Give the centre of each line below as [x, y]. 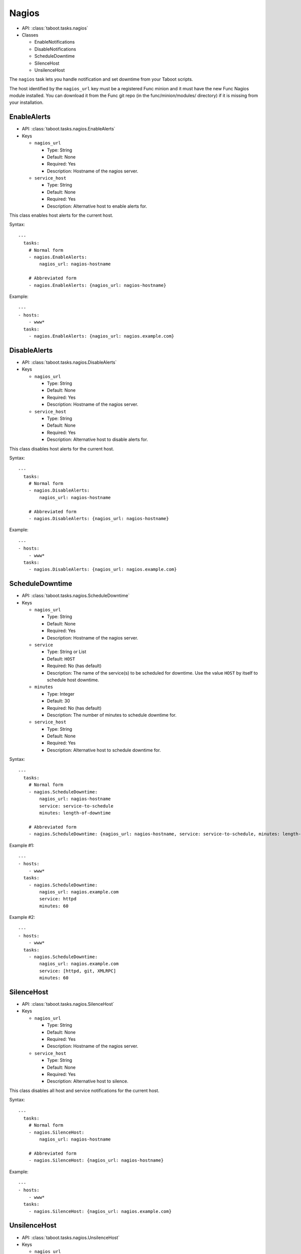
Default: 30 [58, 701]
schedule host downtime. [73, 680]
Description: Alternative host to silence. [88, 1081]
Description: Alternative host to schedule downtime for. [104, 750]
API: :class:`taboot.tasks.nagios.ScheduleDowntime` [76, 596]
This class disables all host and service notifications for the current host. [84, 1090]
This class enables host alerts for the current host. [61, 215]
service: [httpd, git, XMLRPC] [78, 971]
